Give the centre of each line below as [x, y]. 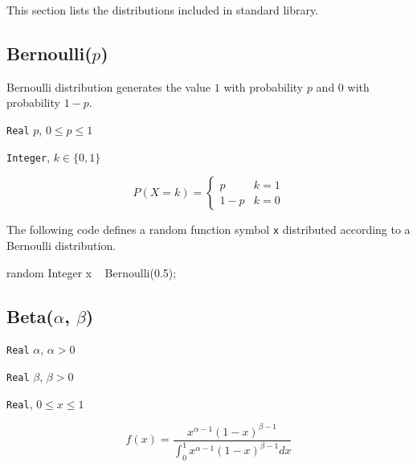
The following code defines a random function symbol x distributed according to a [208, 229]
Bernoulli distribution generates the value [109, 86]
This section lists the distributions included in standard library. [163, 10]
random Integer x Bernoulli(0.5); [92, 272]
